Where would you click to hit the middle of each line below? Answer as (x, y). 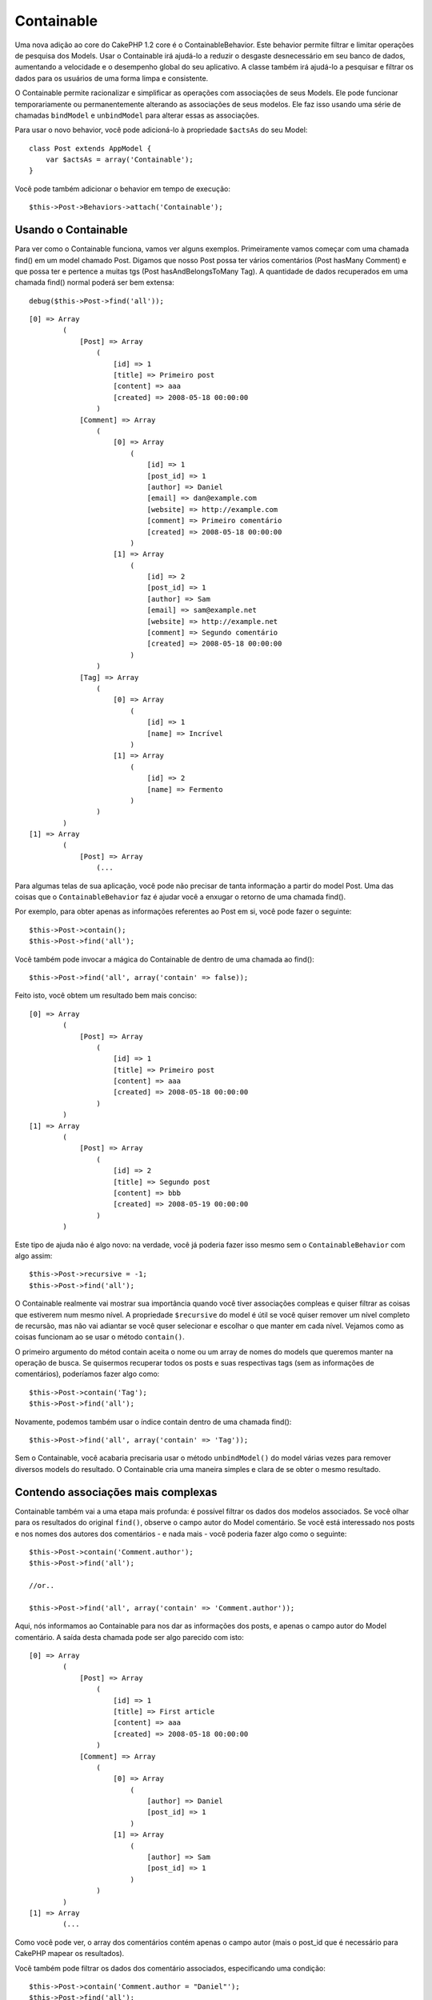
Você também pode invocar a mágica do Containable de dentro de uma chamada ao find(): (165, 959)
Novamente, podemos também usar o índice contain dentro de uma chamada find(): (153, 1422)
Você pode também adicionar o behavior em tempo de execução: (123, 189)
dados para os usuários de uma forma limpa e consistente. (112, 78)
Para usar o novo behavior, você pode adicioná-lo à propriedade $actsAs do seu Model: (161, 130)
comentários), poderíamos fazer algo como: (87, 1374)
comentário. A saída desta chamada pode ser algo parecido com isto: (129, 1637)
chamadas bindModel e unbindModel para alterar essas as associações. (137, 115)
